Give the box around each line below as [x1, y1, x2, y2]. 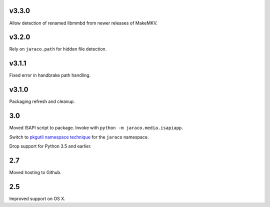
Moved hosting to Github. [9, 169, 62, 175]
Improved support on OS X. [9, 195, 66, 201]
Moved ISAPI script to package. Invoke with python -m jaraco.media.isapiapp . [9, 125, 183, 131]
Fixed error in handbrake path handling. [9, 72, 91, 78]
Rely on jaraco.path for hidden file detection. [9, 46, 107, 52]
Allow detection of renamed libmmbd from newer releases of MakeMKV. [9, 20, 157, 26]
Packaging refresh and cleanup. [9, 98, 75, 104]
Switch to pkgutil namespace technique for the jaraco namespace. [9, 134, 149, 140]
